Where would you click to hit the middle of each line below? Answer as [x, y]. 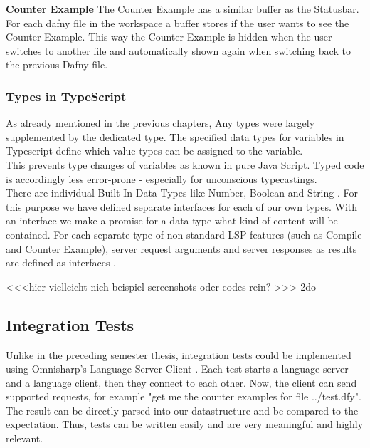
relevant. [25, 438]
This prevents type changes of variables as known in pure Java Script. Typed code [185, 164]
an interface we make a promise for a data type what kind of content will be [172, 220]
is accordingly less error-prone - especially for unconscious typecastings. [162, 178]
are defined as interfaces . [61, 262]
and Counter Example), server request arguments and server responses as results [181, 248]
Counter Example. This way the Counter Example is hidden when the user [169, 37]
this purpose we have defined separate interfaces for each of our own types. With [182, 206]
